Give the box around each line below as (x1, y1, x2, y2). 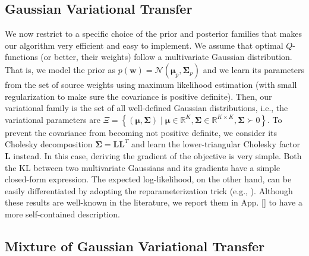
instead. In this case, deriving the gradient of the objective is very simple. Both (13, 149, 302, 162)
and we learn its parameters (203, 63, 304, 75)
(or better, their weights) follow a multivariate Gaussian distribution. (40, 50, 292, 63)
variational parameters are (5, 113, 100, 125)
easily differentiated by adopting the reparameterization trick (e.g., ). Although (5, 184, 293, 197)
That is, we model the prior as (5, 63, 116, 75)
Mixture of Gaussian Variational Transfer (5, 236, 265, 255)
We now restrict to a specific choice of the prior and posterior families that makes (5, 27, 302, 40)
